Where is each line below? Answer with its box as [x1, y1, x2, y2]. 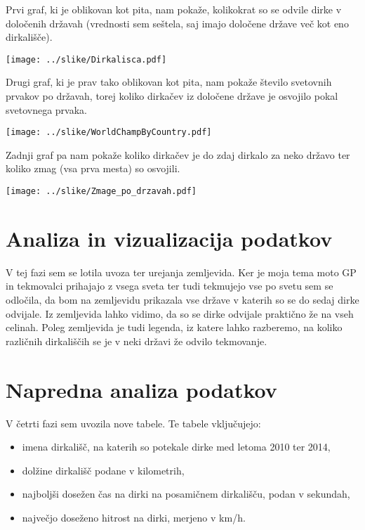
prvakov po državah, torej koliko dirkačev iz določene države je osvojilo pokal [6, 89, 338, 103]
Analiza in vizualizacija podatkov [6, 224, 333, 252]
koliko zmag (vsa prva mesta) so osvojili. [6, 161, 180, 176]
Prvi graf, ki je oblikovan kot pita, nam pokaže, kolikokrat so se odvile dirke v [6, 2, 342, 16]
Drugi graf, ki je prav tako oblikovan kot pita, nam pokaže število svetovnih [6, 75, 332, 89]
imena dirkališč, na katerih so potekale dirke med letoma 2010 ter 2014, [22, 439, 331, 454]
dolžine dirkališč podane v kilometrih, [22, 463, 185, 477]
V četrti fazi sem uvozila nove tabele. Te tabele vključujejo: [6, 415, 261, 430]
